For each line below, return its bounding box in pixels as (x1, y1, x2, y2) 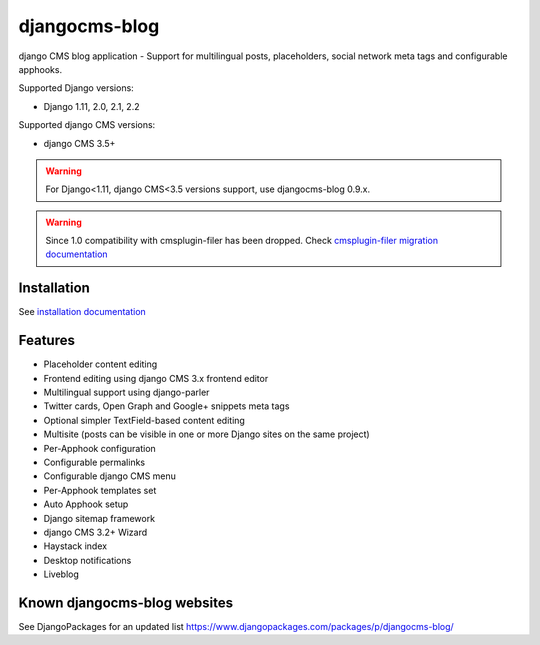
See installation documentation (18, 306, 147, 318)
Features (18, 332, 75, 349)
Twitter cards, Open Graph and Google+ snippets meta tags (43, 400, 290, 412)
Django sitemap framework (43, 512, 155, 524)
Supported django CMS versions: (18, 119, 156, 131)
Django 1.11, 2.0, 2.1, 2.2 (43, 100, 140, 112)
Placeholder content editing (43, 358, 158, 370)
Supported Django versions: (18, 82, 134, 94)
